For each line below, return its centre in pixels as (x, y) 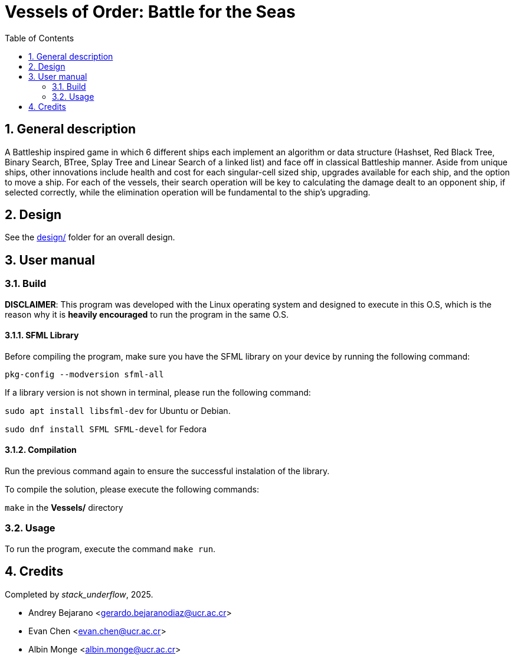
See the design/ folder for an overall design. (90, 237)
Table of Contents (40, 38)
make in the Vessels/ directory (64, 508)
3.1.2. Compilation (41, 450)
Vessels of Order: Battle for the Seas (150, 12)
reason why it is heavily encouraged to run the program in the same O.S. (147, 314)
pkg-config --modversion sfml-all (84, 374)
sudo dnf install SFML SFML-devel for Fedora (106, 429)
